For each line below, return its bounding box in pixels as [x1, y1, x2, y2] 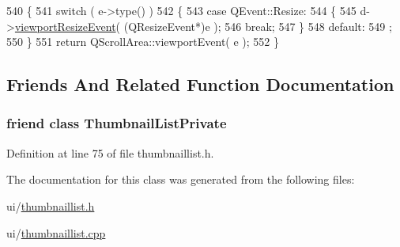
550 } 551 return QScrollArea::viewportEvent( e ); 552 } [6, 33, 279, 50]
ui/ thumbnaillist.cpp [6, 224, 106, 241]
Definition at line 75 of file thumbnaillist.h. [6, 144, 214, 161]
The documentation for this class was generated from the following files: [6, 171, 355, 188]
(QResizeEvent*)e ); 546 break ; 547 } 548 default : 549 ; [123, 17, 392, 34]
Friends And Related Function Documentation [6, 72, 394, 97]
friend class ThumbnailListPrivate [6, 113, 227, 133]
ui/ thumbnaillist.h [6, 197, 95, 214]
